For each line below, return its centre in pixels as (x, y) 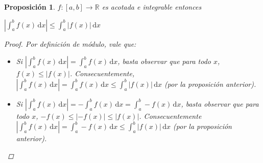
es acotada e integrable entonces (152, 7)
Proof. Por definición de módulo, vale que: (70, 43)
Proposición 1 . (30, 7)
